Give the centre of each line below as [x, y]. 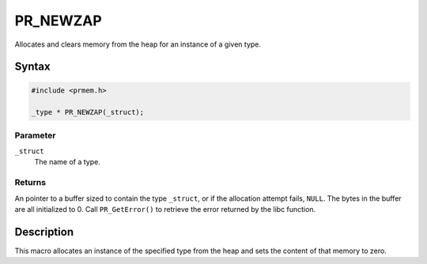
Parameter [35, 135]
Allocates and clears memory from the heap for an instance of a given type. [138, 44]
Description [44, 232]
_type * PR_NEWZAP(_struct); [88, 112]
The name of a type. [67, 162]
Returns [30, 183]
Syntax [32, 67]
